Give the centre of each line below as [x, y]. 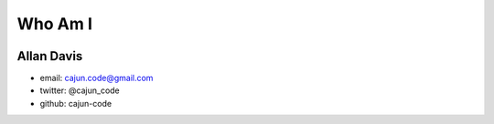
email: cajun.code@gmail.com [97, 78]
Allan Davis [50, 56]
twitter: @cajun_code [80, 90]
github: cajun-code [76, 103]
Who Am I [55, 24]
